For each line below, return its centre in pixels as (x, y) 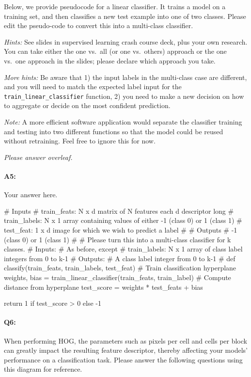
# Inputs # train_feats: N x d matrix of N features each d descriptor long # (119, 211)
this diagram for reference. (43, 369)
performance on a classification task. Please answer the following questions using (123, 359)
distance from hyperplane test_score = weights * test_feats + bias (103, 287)
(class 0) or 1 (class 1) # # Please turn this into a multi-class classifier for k (118, 239)
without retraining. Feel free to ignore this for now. (80, 141)
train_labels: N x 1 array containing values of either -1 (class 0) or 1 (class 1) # (123, 220)
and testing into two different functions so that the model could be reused (114, 131)
